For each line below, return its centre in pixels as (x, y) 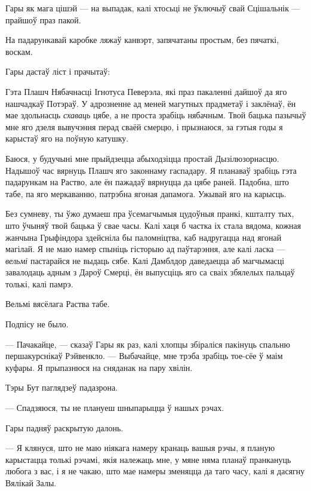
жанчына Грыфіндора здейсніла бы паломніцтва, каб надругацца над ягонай (144, 237)
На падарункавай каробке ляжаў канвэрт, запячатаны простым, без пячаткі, (142, 40)
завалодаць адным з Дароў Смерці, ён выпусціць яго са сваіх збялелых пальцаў (150, 272)
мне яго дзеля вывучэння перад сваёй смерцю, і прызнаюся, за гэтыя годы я (144, 126)
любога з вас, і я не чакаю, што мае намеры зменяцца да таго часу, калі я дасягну (155, 471)
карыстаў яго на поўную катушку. (67, 138)
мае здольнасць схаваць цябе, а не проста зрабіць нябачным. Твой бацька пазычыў (156, 115)
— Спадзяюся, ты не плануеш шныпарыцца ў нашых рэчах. (115, 408)
